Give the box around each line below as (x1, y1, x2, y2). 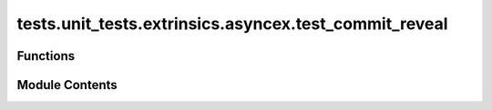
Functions (16, 48, 76, 64)
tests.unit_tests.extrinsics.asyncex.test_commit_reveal (16, 14, 448, 34)
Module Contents (16, 77, 118, 93)
